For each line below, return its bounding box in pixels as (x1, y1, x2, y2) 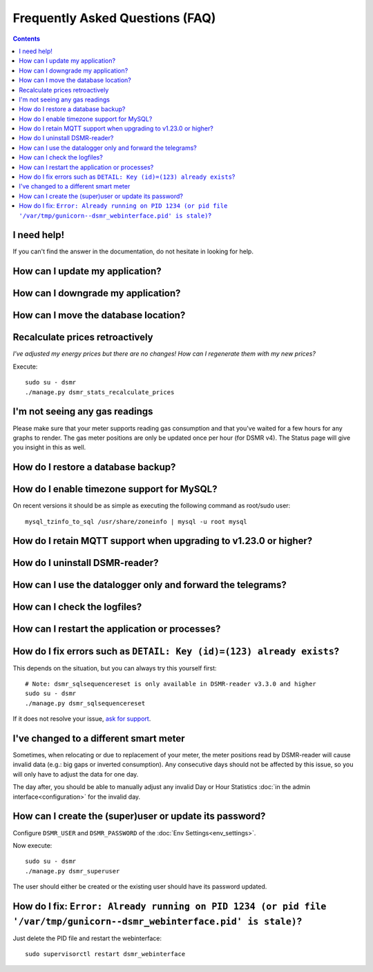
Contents (12, 35, 41, 43)
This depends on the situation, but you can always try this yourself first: (12, 663, 217, 672)
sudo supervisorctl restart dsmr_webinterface (25, 950, 186, 958)
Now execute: (12, 841, 52, 849)
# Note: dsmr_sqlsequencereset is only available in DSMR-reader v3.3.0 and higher (25, 680, 317, 688)
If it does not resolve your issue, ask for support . (12, 715, 151, 723)
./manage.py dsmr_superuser (25, 867, 120, 875)
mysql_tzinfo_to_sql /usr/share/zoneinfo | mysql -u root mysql (25, 518, 248, 525)
